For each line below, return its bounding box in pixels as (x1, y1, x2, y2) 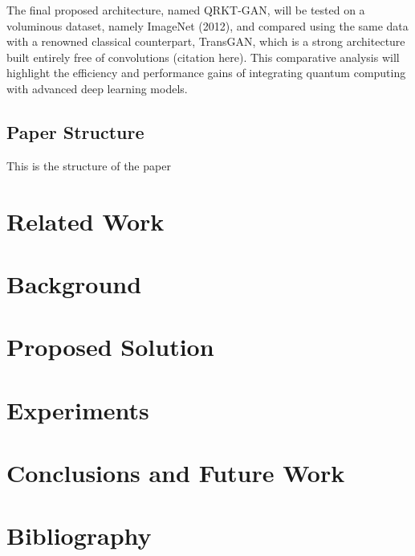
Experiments (6, 393, 149, 426)
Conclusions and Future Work (6, 456, 345, 489)
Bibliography (6, 519, 152, 552)
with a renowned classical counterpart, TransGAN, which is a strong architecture (6, 33, 405, 50)
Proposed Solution (6, 330, 214, 363)
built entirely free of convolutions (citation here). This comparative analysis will (6, 48, 400, 65)
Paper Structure (6, 119, 144, 144)
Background (6, 267, 142, 300)
